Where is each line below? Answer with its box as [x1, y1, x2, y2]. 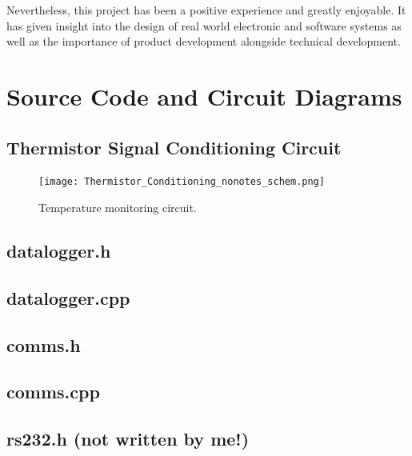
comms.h [6, 332, 81, 357]
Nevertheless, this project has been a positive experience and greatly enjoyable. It [6, 2, 406, 18]
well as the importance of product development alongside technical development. [6, 33, 401, 50]
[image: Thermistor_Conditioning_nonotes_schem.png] [38, 176, 325, 188]
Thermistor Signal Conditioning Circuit [6, 134, 342, 159]
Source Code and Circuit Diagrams [6, 79, 402, 112]
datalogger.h [6, 238, 111, 262]
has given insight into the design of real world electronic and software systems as [6, 17, 402, 34]
